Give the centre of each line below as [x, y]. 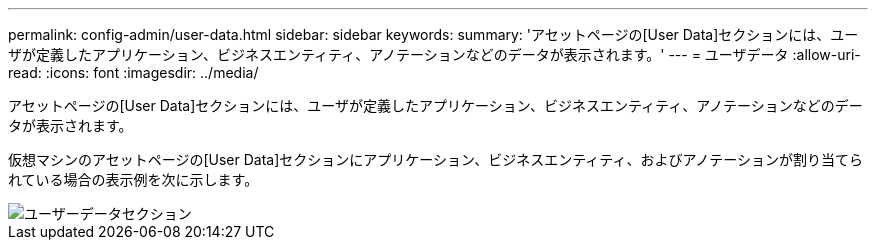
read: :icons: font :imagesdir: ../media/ [133, 72]
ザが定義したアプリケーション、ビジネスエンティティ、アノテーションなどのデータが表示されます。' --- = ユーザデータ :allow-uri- [434, 54]
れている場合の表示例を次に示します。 [133, 179]
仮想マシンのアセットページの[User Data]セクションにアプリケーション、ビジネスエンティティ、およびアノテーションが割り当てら [435, 159]
